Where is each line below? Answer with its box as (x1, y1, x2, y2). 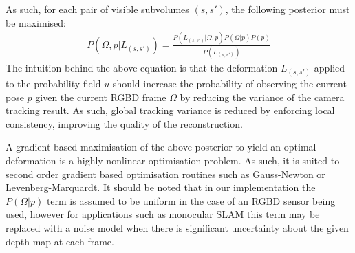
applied (314, 60, 345, 74)
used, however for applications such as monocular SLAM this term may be (6, 207, 320, 221)
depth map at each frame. (6, 234, 114, 248)
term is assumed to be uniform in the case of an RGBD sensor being (46, 193, 336, 208)
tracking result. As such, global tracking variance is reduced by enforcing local (6, 103, 335, 118)
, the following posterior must (225, 2, 350, 16)
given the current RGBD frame (35, 89, 166, 104)
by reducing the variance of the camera (180, 89, 345, 104)
